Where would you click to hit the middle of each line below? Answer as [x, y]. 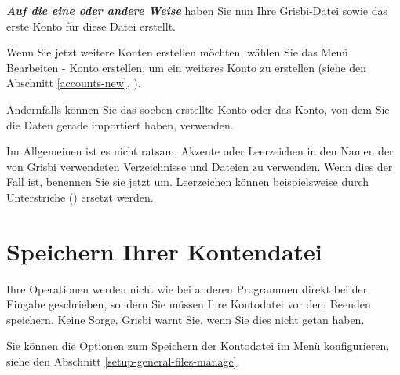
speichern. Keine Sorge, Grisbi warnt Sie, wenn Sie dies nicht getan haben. [185, 319]
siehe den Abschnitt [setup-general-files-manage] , [123, 361]
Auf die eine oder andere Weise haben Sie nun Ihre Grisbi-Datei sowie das [197, 10]
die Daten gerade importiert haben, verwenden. [120, 124]
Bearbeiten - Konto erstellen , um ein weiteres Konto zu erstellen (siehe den [187, 67]
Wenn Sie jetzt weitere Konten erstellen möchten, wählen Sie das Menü [177, 52]
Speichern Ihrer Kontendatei [164, 251]
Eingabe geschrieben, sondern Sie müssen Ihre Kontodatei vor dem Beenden [189, 304]
